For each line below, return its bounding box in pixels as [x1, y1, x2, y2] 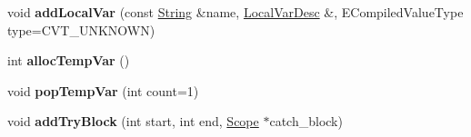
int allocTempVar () [7, 51, 130, 70]
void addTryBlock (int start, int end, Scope [7, 112, 259, 131]
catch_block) [269, 112, 343, 131]
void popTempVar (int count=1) [7, 81, 199, 100]
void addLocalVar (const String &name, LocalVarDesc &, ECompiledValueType [7, 3, 464, 21]
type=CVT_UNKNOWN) [7, 20, 155, 39]
